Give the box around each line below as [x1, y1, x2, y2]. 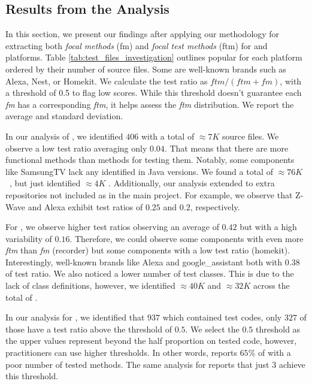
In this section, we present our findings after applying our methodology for [5, 28, 280, 40]
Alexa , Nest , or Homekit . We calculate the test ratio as [5, 74, 208, 87]
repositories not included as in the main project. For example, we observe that [5, 188, 293, 201]
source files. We [222, 129, 279, 142]
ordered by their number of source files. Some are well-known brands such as [5, 62, 286, 75]
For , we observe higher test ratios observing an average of [5, 220, 219, 233]
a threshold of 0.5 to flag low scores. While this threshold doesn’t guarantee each [5, 86, 302, 99]
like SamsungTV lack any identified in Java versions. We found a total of [5, 165, 273, 177]
